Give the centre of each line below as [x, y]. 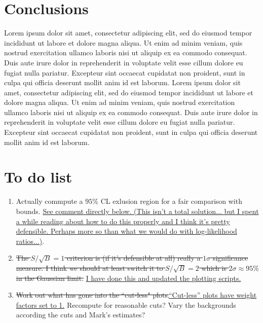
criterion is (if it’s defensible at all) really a [134, 258]
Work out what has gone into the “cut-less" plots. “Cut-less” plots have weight [136, 295]
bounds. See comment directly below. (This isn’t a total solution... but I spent [137, 211]
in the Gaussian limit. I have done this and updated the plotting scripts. [128, 278]
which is [214, 267]
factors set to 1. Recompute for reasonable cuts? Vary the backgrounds [126, 304]
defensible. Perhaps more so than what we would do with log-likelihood [126, 231]
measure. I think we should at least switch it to [89, 267]
